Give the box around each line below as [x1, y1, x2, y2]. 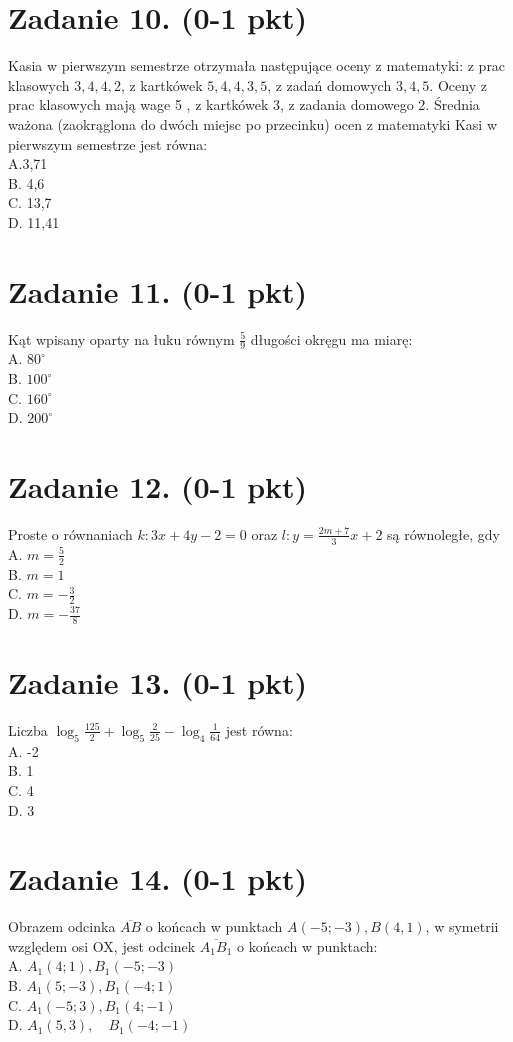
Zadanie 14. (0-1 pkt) [8, 858, 308, 899]
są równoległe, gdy [387, 523, 500, 544]
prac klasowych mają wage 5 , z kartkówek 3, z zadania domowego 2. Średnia [8, 94, 480, 115]
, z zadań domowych [267, 74, 392, 95]
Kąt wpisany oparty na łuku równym [8, 328, 235, 349]
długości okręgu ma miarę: [250, 328, 413, 349]
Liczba [8, 719, 48, 740]
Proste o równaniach [8, 523, 133, 544]
